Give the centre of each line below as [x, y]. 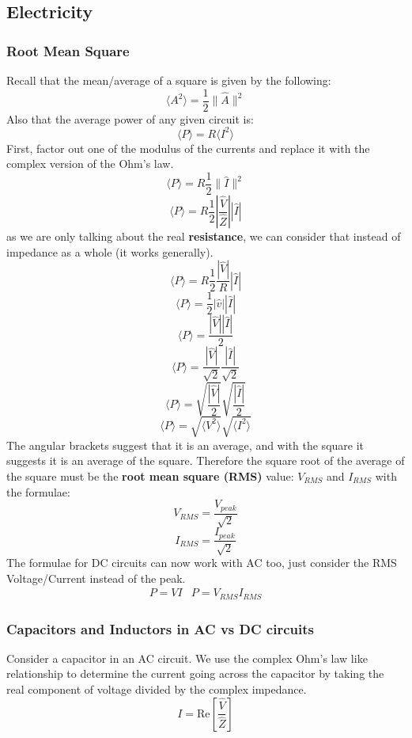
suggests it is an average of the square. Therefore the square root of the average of [206, 460]
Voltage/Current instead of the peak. [96, 578]
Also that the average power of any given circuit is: [130, 118]
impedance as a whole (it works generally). [110, 251]
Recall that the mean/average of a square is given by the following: [169, 80]
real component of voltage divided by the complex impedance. [157, 689]
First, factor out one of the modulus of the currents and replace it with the [188, 148]
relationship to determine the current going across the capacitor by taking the [195, 673]
